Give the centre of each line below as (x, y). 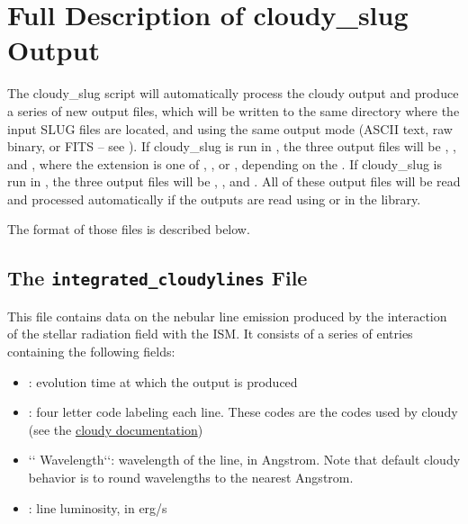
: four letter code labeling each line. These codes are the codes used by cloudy (243, 412)
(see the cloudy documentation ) (116, 429)
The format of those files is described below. (129, 229)
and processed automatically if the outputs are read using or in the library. (214, 199)
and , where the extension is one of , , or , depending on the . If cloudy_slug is (225, 163)
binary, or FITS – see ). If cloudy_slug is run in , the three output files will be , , (232, 146)
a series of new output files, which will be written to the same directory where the (234, 110)
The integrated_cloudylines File (157, 278)
